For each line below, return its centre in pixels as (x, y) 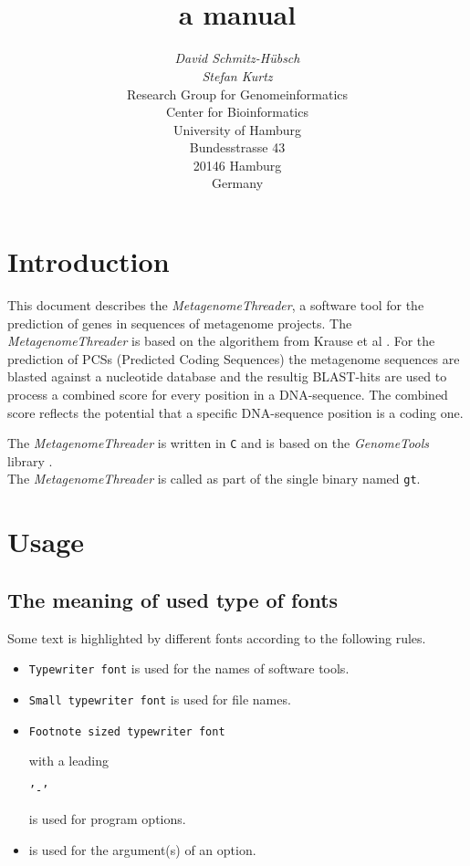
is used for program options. (107, 819)
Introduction (89, 261)
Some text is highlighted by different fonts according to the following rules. (217, 637)
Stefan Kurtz (237, 75)
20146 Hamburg (237, 165)
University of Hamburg (237, 129)
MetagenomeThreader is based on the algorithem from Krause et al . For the (221, 341)
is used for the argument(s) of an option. (142, 850)
